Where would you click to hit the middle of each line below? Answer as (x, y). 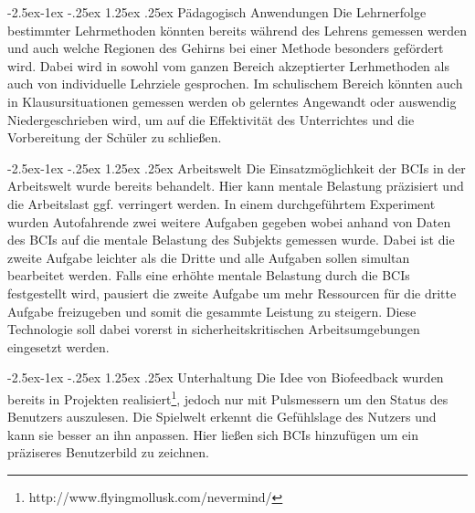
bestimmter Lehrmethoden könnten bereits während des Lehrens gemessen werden (237, 30)
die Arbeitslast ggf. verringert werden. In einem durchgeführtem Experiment (222, 203)
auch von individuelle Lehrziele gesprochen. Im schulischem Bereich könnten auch (235, 84)
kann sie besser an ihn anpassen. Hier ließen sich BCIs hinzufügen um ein (213, 434)
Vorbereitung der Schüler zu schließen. (115, 137)
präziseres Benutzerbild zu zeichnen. (108, 452)
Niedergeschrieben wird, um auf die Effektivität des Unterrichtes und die (211, 119)
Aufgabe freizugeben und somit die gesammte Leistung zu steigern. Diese (212, 311)
